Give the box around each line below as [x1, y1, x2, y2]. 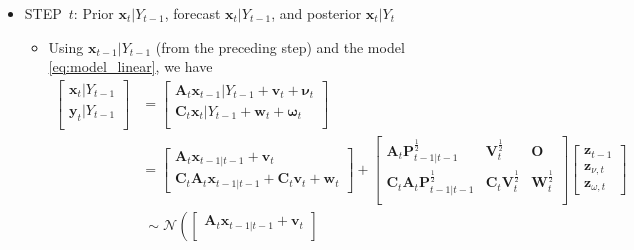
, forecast [164, 3, 221, 23]
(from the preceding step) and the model [155, 36, 405, 57]
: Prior [73, 3, 114, 23]
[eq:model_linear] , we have [48, 56, 213, 77]
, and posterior [271, 3, 362, 23]
